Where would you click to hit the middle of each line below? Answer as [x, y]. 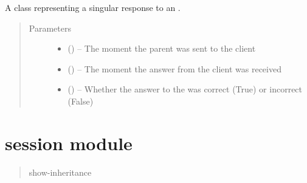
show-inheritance [60, 172]
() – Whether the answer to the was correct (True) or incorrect [185, 89]
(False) [81, 101]
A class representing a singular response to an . [93, 7]
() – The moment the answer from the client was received [174, 68]
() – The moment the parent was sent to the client [162, 48]
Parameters [50, 28]
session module [69, 143]
